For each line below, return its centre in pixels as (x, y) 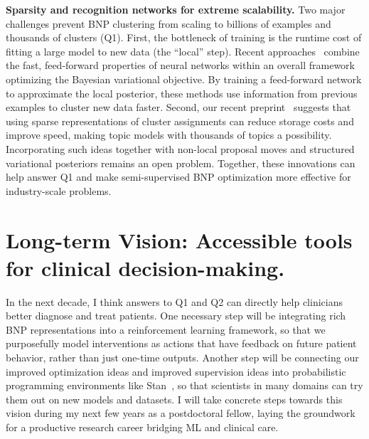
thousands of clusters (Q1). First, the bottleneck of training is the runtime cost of (184, 37)
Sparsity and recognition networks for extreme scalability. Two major (176, 9)
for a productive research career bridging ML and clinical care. (142, 427)
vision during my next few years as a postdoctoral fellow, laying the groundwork (181, 413)
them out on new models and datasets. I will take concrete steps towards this (174, 399)
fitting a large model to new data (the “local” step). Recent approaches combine (183, 51)
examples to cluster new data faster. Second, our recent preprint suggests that (178, 107)
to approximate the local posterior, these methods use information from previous (182, 93)
